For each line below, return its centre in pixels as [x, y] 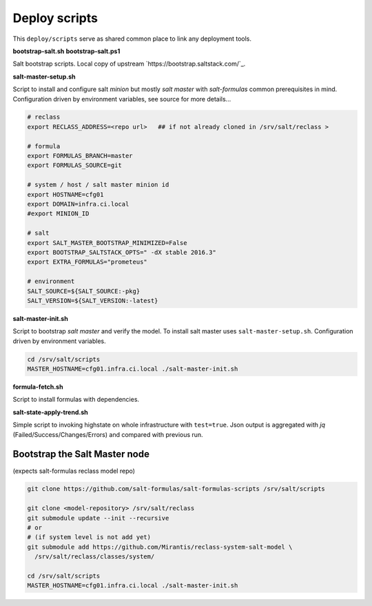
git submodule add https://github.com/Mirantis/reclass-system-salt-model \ [160, 547]
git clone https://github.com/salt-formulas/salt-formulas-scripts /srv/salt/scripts [176, 489]
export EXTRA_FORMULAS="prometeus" [87, 262]
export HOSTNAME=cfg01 [65, 194]
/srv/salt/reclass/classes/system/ [95, 557]
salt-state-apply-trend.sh [51, 412]
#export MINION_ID [58, 214]
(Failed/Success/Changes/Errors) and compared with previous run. [108, 434]
